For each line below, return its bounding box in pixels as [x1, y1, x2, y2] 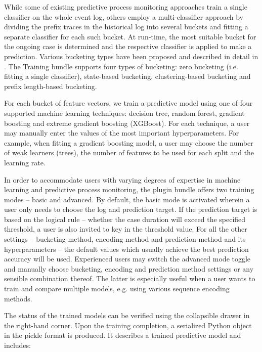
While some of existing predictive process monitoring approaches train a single [4, 2, 247, 12]
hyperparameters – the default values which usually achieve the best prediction [4, 243, 249, 254]
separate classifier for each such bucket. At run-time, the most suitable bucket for [4, 31, 256, 41]
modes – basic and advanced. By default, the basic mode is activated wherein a [4, 194, 250, 204]
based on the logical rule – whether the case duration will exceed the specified [4, 213, 246, 224]
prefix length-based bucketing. [4, 80, 97, 91]
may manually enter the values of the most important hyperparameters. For [4, 127, 239, 138]
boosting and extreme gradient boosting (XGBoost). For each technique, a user [4, 117, 250, 128]
